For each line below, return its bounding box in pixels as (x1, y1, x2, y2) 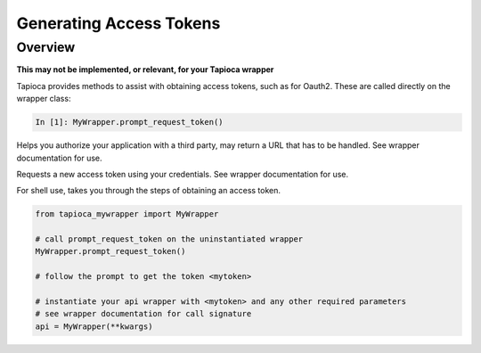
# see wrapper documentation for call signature (35, 308, 252, 319)
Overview (16, 39, 76, 55)
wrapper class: (16, 94, 71, 104)
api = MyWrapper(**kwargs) (35, 321, 153, 332)
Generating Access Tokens (16, 13, 221, 33)
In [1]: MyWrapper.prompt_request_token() (35, 117, 224, 127)
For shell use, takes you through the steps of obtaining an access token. (16, 185, 281, 196)
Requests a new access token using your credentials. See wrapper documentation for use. (16, 168, 349, 179)
